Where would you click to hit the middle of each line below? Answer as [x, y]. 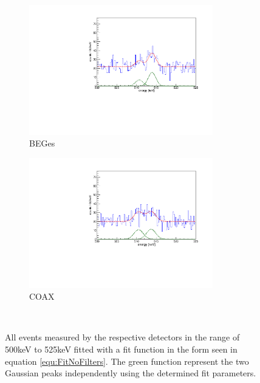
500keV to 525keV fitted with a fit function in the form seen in [121, 349]
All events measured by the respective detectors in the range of [122, 337]
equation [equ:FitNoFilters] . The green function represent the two [127, 361]
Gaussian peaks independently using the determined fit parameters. [131, 373]
